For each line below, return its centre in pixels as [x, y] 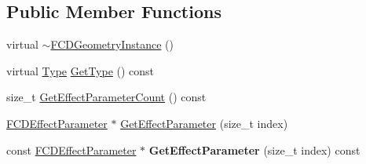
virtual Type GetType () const [81, 70]
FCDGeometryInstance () [112, 44]
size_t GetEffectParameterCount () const [106, 97]
